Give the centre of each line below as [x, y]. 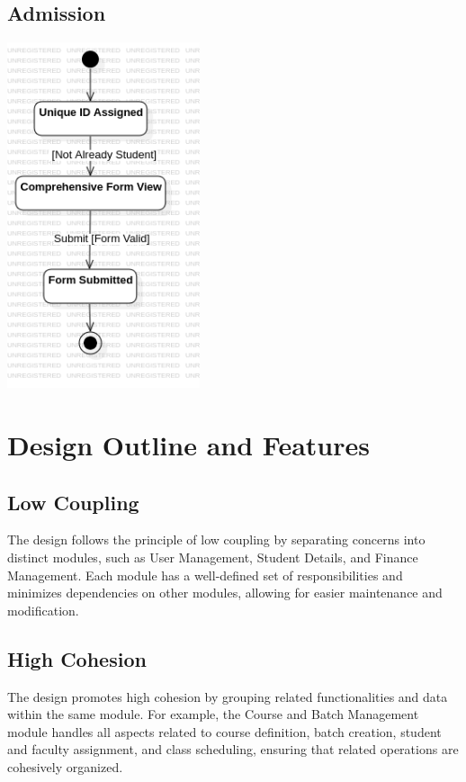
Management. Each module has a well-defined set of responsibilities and [205, 575]
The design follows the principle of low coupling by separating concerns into [216, 539]
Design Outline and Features [188, 444]
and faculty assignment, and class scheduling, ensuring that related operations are [233, 749]
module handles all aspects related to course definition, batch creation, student [224, 731]
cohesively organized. [65, 766]
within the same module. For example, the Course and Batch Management [213, 714]
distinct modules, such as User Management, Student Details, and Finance [213, 557]
